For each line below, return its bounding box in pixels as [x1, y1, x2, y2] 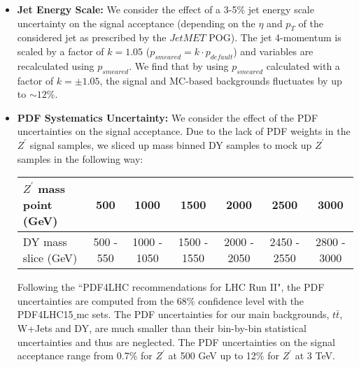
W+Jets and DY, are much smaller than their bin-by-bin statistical [17, 320, 307, 335]
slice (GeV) [22, 250, 78, 266]
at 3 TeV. [295, 348, 335, 363]
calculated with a [266, 58, 340, 73]
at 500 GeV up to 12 [168, 348, 256, 363]
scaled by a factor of [17, 43, 104, 58]
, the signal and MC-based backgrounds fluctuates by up [99, 73, 342, 87]
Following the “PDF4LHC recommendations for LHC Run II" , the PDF [17, 280, 325, 294]
